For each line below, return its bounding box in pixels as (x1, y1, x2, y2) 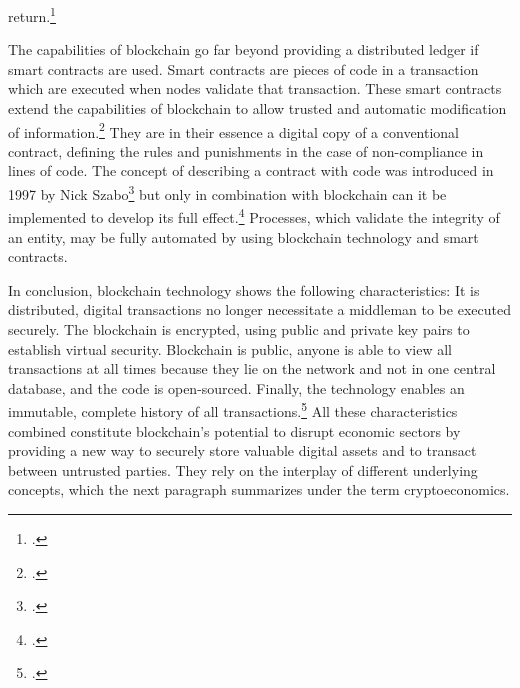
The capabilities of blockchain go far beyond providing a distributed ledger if (8, 39, 479, 60)
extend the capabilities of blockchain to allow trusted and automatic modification (8, 98, 507, 119)
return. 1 (8, 3, 56, 26)
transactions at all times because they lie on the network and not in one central (8, 358, 496, 379)
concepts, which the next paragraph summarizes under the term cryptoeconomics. (8, 479, 510, 500)
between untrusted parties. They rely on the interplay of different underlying (8, 459, 478, 480)
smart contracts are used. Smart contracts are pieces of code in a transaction (8, 58, 479, 79)
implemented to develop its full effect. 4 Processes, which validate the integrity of (8, 204, 500, 227)
